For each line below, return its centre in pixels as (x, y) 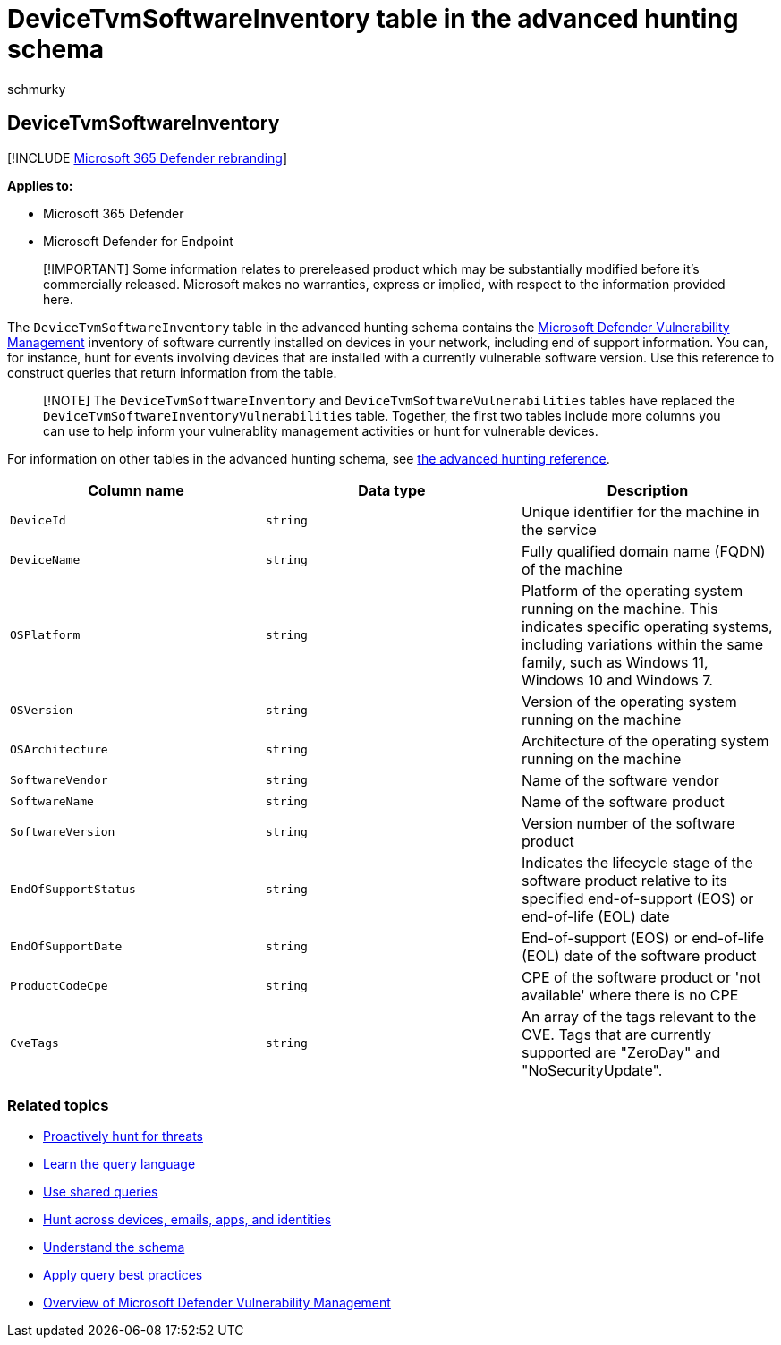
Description (648, 490)
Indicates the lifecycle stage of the (637, 862)
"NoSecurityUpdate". (592, 1070)
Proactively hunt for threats (123, 1136)
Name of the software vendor (620, 780)
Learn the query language (119, 1164)
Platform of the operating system (632, 590)
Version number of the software (628, 823)
